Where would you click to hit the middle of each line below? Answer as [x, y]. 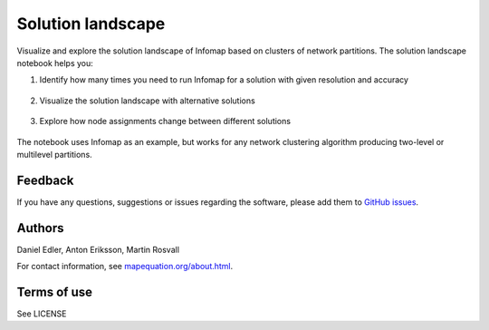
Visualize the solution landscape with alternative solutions [147, 101]
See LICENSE [42, 314]
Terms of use [55, 291]
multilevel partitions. [54, 154]
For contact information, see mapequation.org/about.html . [125, 267]
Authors [40, 228]
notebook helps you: [55, 63]
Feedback [45, 180]
